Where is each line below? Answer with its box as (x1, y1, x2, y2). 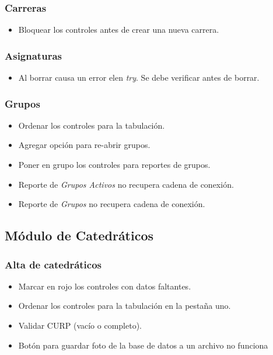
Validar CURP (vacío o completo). (18, 319, 142, 331)
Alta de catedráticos (5, 257, 102, 271)
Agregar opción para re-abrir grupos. (18, 139, 150, 151)
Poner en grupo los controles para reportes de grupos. (18, 158, 211, 171)
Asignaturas (5, 48, 62, 63)
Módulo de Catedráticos (5, 226, 154, 244)
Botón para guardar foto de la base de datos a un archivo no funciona (18, 339, 268, 351)
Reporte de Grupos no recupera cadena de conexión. (18, 198, 205, 210)
